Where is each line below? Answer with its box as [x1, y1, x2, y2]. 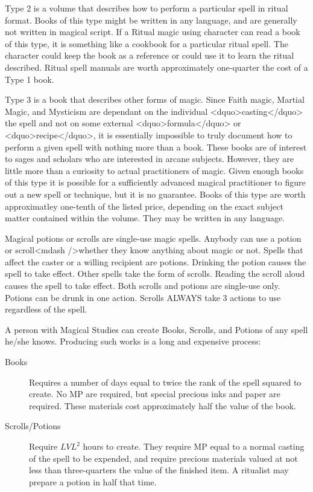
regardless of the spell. [5, 303, 87, 316]
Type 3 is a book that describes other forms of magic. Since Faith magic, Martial [5, 93, 305, 106]
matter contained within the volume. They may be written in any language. [5, 212, 285, 224]
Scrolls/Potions [5, 419, 61, 432]
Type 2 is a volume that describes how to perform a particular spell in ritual [5, 2, 288, 14]
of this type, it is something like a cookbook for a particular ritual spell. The [5, 37, 288, 50]
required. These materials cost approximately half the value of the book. [29, 399, 296, 412]
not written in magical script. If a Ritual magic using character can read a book [5, 25, 300, 38]
